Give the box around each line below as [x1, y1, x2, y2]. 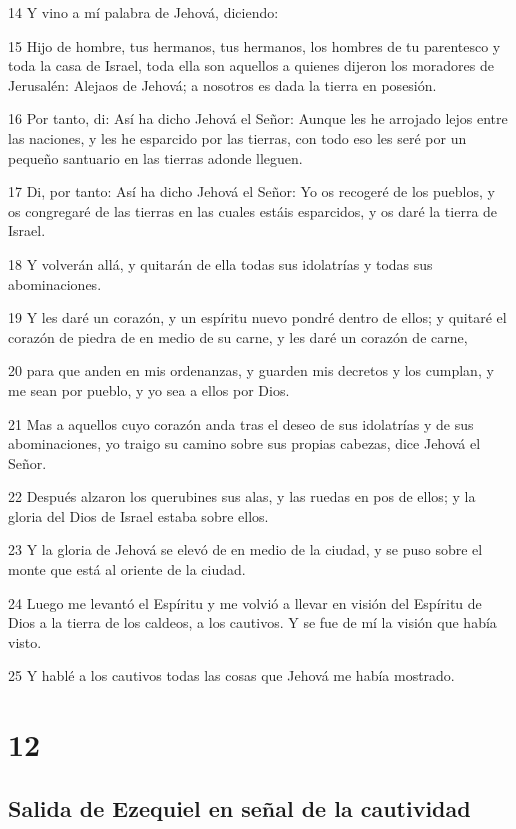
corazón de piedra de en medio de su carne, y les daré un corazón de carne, [8, 326, 468, 347]
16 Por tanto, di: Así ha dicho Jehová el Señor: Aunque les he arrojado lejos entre [8, 108, 508, 129]
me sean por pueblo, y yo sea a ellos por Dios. [8, 379, 290, 400]
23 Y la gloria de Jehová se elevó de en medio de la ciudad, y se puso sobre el [8, 539, 483, 560]
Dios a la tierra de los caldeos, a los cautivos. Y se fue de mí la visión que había [8, 612, 497, 633]
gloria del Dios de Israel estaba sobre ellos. [8, 505, 269, 526]
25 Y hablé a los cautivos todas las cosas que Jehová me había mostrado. [8, 665, 455, 686]
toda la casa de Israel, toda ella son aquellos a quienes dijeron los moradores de [8, 55, 494, 76]
